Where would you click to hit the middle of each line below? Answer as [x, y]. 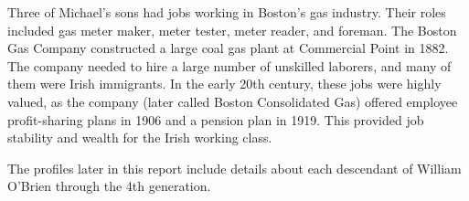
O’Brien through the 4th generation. [109, 186]
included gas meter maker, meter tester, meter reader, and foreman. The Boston [232, 30]
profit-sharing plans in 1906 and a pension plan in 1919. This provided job [216, 119]
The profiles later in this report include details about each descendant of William [234, 168]
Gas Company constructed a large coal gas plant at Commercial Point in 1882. [228, 48]
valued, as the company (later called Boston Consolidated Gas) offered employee [233, 101]
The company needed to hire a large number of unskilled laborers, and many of [229, 65]
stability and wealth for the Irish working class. [140, 138]
